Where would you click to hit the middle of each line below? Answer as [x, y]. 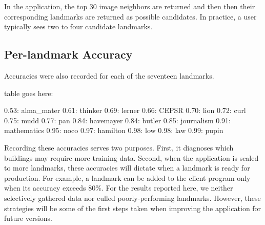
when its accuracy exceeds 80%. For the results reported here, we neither [119, 188]
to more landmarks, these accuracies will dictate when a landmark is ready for [127, 168]
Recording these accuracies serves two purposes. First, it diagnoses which [119, 147]
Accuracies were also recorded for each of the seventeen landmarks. [109, 75]
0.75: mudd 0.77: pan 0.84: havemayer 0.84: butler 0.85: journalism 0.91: [118, 120]
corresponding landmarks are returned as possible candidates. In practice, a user [130, 16]
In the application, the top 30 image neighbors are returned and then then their [130, 6]
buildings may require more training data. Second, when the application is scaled [131, 157]
